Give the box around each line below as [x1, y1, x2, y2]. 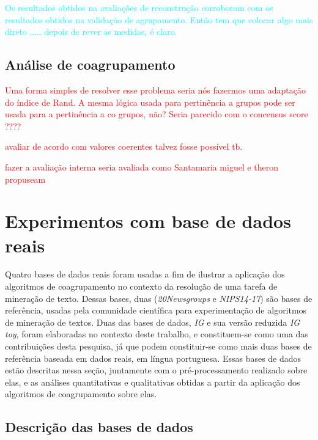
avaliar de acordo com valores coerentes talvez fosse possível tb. [5, 140, 243, 153]
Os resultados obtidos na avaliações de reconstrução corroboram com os [5, 1, 273, 13]
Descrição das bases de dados [5, 417, 193, 436]
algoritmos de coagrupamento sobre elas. [5, 387, 157, 400]
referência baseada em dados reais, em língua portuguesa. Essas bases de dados [5, 351, 301, 364]
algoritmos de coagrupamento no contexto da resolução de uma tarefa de [5, 280, 278, 293]
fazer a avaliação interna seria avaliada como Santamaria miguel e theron [5, 160, 279, 173]
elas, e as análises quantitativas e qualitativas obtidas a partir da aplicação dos [5, 375, 300, 388]
